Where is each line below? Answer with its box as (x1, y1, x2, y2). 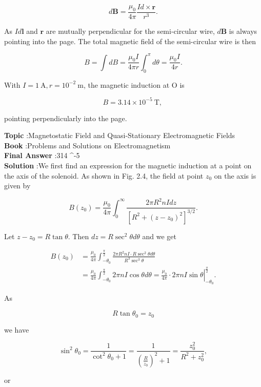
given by (4, 180, 31, 191)
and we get (142, 230, 176, 241)
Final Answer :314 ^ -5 (4, 150, 80, 161)
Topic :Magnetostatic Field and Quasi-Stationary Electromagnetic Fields (4, 130, 235, 141)
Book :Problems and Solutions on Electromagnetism (4, 140, 171, 150)
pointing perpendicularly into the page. (4, 112, 127, 123)
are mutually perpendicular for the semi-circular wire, (46, 26, 215, 36)
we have (4, 324, 29, 335)
